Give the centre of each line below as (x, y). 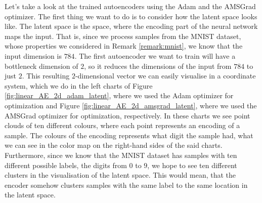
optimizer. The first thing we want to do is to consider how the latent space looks (131, 16)
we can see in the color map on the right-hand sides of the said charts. (114, 145)
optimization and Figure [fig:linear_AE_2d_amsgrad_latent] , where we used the (131, 105)
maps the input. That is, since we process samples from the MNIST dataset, (123, 36)
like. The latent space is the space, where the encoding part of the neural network (131, 26)
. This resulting (46, 76)
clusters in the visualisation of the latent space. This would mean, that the (120, 175)
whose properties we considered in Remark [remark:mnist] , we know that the (124, 46)
